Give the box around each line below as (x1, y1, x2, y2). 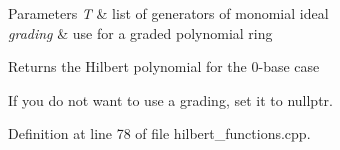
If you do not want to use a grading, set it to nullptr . (8, 89, 333, 110)
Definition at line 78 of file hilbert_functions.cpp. (8, 123, 311, 144)
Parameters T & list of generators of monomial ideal (8, 3, 329, 23)
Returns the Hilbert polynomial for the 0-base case (8, 56, 320, 77)
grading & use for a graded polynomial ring (8, 22, 273, 43)
